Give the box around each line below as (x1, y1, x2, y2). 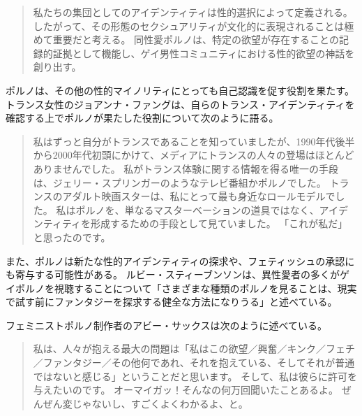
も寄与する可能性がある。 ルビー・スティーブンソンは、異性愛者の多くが (6, 267, 340, 282)
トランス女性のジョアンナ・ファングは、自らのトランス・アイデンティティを (6, 96, 355, 111)
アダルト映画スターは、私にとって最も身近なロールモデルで (62, 189, 335, 203)
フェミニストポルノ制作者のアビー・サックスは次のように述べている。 (6, 317, 328, 332)
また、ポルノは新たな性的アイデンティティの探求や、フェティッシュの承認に (6, 253, 355, 268)
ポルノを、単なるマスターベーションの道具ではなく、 (75, 202, 319, 217)
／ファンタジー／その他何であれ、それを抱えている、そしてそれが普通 (33, 355, 355, 370)
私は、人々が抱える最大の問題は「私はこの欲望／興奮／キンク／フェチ (33, 341, 355, 356)
